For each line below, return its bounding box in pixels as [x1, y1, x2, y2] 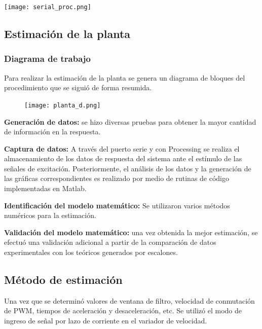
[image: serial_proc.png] [4, 4, 91, 11]
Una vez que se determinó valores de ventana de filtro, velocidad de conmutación [4, 295, 255, 306]
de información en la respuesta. [4, 126, 101, 137]
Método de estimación [4, 272, 123, 287]
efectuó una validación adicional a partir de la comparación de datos [4, 237, 216, 247]
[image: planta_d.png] [24, 101, 101, 109]
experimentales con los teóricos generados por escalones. [4, 247, 178, 258]
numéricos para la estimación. [4, 210, 96, 221]
